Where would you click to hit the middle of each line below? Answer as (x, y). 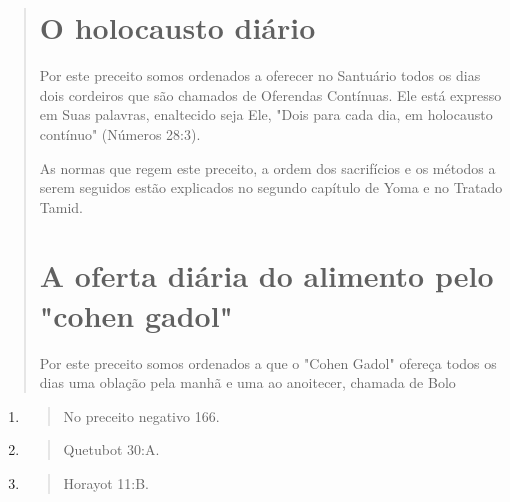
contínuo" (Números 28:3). (120, 133)
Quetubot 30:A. (111, 449)
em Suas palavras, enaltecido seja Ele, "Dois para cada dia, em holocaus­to (266, 114)
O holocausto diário (177, 27)
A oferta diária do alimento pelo (266, 275)
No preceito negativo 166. (141, 415)
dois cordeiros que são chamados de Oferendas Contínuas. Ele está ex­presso (270, 94)
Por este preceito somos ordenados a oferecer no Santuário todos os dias (260, 75)
